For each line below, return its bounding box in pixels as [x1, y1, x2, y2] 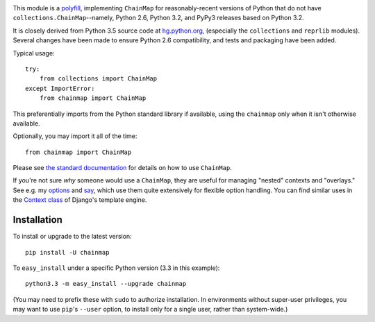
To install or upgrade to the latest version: [12, 232, 132, 241]
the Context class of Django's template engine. [12, 196, 147, 204]
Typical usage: [12, 49, 55, 57]
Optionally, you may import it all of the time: [12, 132, 137, 140]
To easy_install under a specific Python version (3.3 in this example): [12, 264, 220, 272]
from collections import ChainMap [39, 75, 158, 83]
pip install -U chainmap [25, 248, 110, 256]
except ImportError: [25, 84, 95, 92]
